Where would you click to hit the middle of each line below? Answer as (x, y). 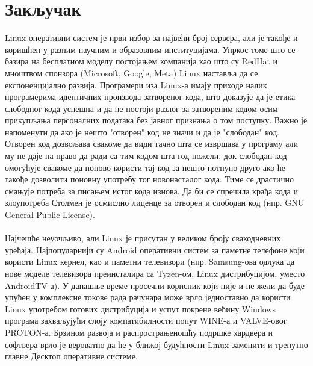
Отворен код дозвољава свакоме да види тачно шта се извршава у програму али (151, 144)
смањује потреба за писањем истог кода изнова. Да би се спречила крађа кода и (151, 191)
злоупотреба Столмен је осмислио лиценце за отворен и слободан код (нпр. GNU (155, 203)
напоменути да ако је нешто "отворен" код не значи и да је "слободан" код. (142, 132)
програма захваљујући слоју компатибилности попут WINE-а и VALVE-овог (146, 321)
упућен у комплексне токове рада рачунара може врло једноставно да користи (148, 297)
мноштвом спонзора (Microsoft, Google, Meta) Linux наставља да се (132, 73)
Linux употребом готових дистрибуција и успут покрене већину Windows (140, 309)
